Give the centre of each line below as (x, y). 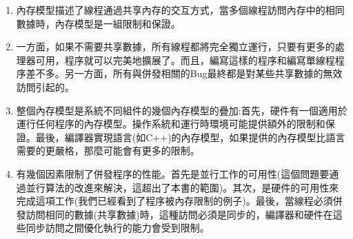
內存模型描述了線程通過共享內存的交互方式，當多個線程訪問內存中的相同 (180, 10)
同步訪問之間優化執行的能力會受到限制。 (118, 228)
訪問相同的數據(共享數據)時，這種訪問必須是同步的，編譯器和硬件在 (179, 214)
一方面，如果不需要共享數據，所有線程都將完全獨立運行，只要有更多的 (175, 46)
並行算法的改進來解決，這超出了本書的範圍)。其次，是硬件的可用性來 (182, 187)
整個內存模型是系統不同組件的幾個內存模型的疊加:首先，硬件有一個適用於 (182, 110)
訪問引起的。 (45, 86)
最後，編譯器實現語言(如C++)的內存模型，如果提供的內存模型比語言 (190, 137)
